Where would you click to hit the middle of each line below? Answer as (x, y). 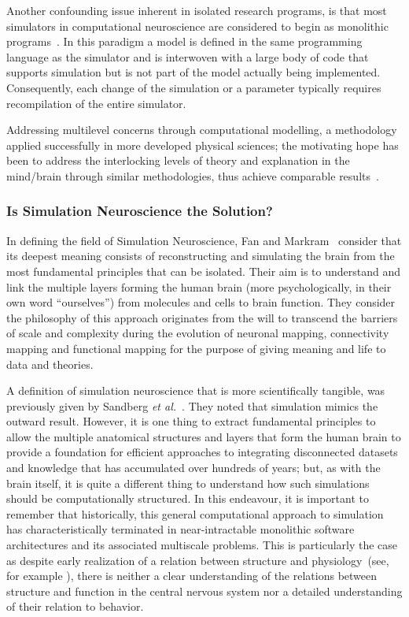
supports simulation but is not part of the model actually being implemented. (193, 72)
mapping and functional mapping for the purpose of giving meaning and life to (196, 348)
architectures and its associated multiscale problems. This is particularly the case (202, 545)
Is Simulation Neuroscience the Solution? (140, 211)
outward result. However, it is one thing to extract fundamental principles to (191, 421)
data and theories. (50, 364)
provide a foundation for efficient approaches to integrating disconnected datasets (202, 452)
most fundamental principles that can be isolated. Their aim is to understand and (204, 271)
